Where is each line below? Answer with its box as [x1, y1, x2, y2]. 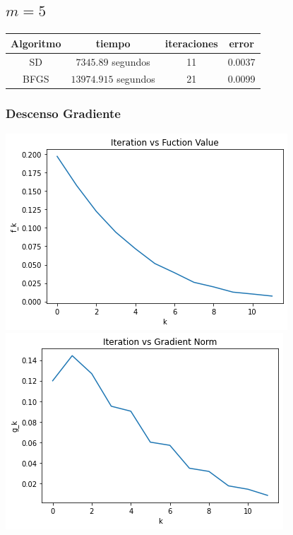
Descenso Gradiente [6, 105, 121, 122]
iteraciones [165, 35, 218, 50]
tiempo [95, 35, 131, 50]
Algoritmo [11, 35, 61, 50]
